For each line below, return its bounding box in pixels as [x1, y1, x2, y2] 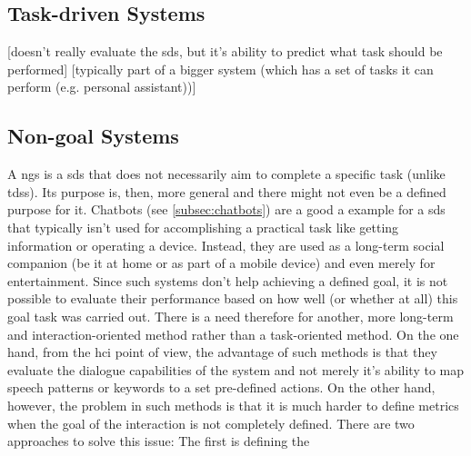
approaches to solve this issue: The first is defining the [7, 431, 310, 451]
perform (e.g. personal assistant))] [7, 77, 196, 96]
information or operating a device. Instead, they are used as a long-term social [7, 235, 445, 254]
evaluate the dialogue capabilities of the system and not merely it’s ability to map [7, 360, 464, 379]
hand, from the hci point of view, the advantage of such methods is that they [7, 342, 437, 362]
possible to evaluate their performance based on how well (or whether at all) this [7, 289, 458, 308]
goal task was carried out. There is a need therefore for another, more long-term [7, 306, 454, 325]
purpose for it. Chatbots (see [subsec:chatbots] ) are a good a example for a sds [7, 200, 446, 219]
